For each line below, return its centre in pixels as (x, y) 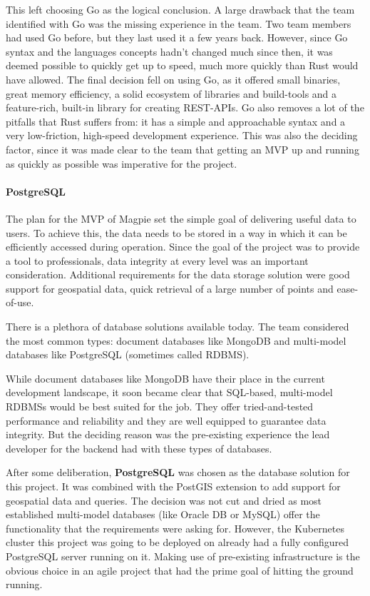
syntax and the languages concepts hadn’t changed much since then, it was (169, 51)
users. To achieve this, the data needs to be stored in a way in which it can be (176, 232)
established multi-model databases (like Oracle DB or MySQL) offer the (163, 514)
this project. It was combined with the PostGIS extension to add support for (173, 486)
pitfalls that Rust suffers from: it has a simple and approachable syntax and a (176, 121)
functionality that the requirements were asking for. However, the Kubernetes (175, 528)
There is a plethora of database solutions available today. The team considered (178, 327)
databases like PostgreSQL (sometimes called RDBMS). (128, 354)
